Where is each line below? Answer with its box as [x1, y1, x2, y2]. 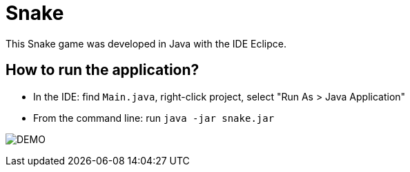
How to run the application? [6, 61, 199, 79]
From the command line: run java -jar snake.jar [33, 111, 275, 124]
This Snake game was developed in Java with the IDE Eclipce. [6, 37, 286, 50]
